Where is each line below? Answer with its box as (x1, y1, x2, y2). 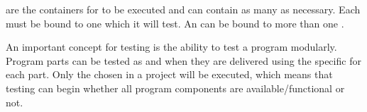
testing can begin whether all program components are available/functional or (6, 80, 345, 95)
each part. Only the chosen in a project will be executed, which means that (6, 67, 333, 82)
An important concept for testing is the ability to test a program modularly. (6, 39, 337, 54)
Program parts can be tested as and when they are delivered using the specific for (6, 53, 361, 68)
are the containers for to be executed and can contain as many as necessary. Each (6, 2, 361, 16)
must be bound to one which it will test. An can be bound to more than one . (6, 15, 344, 30)
